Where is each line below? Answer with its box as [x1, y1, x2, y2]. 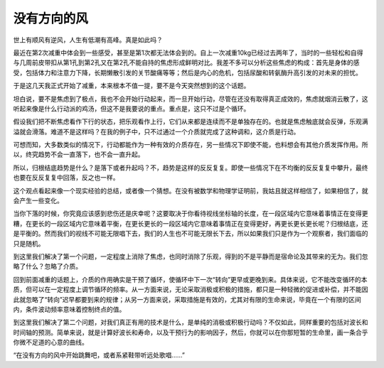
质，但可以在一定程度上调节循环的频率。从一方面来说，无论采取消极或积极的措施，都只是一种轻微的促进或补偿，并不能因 [13, 285, 368, 294]
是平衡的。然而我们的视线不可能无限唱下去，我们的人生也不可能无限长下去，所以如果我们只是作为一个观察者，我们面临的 [13, 229, 368, 238]
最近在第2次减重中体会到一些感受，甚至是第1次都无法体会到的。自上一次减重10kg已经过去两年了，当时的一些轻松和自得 [13, 48, 363, 57]
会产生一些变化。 [13, 196, 63, 205]
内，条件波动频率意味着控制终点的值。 [13, 305, 126, 313]
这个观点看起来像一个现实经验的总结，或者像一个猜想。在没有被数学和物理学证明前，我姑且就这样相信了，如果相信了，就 [13, 186, 368, 195]
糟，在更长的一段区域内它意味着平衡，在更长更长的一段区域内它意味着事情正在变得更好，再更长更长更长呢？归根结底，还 [13, 219, 368, 227]
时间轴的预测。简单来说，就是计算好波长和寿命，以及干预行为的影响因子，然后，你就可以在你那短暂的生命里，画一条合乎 [13, 328, 368, 337]
